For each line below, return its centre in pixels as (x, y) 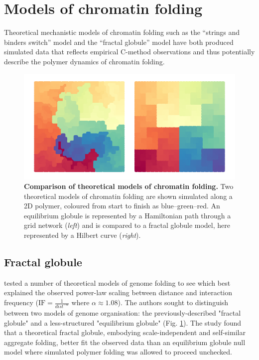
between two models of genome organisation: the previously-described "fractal (123, 312)
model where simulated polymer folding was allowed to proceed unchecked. (118, 352)
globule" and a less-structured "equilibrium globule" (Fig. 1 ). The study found (123, 322)
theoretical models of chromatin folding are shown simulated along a (128, 196)
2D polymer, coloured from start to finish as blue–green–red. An (122, 206)
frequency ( (21, 302)
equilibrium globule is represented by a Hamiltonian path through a (128, 215)
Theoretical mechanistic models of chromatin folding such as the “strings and (122, 32)
